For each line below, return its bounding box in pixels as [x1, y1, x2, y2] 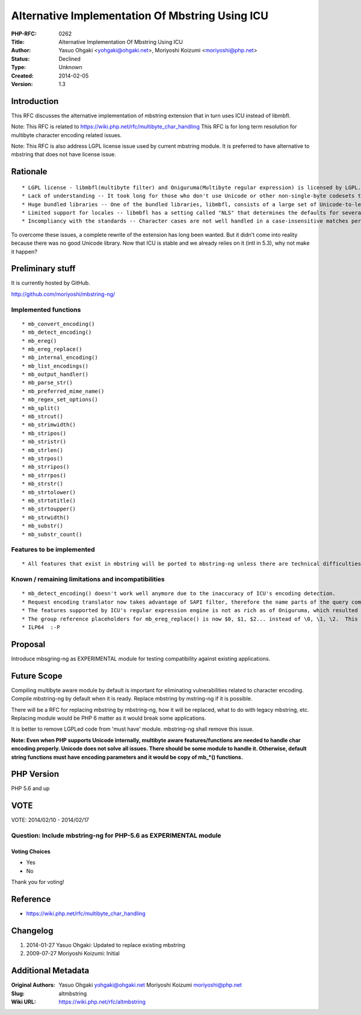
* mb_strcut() [22, 413, 63, 420]
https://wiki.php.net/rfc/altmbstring [58, 998, 146, 1005]
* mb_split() [22, 405, 60, 411]
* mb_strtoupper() [22, 506, 76, 512]
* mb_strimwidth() [22, 422, 76, 428]
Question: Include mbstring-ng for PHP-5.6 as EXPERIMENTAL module [11, 832, 222, 840]
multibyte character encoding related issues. [11, 131, 122, 138]
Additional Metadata [11, 966, 90, 976]
